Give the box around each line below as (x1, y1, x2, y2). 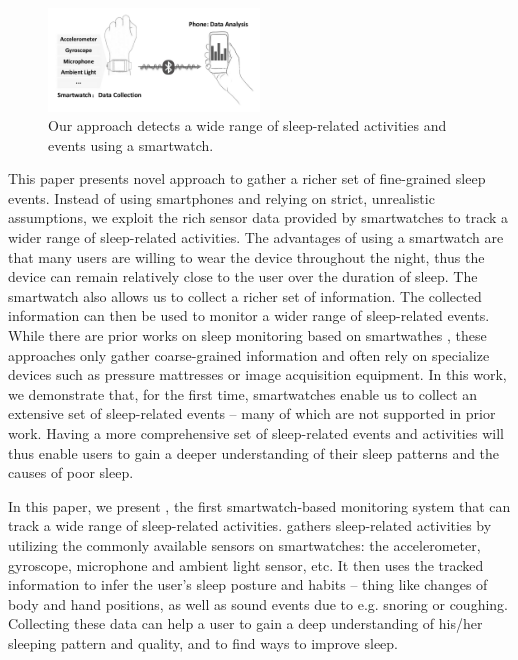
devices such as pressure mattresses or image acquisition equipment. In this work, (8, 364, 507, 385)
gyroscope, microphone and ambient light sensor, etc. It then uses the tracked (8, 554, 484, 575)
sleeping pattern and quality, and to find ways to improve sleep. (8, 632, 398, 653)
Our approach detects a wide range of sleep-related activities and (48, 115, 447, 136)
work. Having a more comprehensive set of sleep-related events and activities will (8, 423, 504, 444)
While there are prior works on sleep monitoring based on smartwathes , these (8, 325, 487, 346)
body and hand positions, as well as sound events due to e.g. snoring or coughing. (8, 593, 508, 614)
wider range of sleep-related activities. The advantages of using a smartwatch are (8, 227, 504, 248)
